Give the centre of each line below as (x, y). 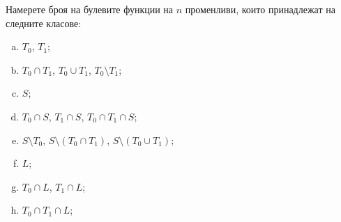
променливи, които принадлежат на (260, 9)
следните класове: (44, 23)
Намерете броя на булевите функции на (90, 9)
